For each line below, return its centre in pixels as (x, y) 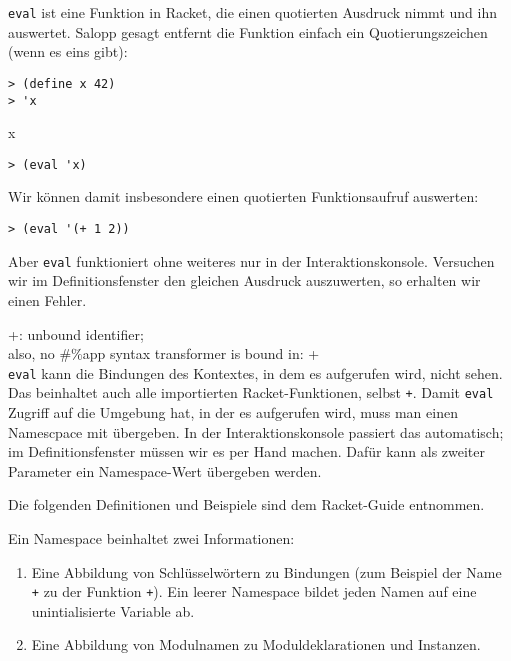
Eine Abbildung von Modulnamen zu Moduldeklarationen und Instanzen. (256, 644)
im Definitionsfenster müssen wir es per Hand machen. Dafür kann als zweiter (247, 451)
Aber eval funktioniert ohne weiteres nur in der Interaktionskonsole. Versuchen (251, 260)
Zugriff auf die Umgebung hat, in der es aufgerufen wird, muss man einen (233, 412)
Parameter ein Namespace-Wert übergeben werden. (165, 470)
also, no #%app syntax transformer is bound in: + (164, 353)
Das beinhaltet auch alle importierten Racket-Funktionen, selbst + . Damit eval (251, 392)
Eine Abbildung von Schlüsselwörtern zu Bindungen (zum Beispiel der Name (266, 571)
